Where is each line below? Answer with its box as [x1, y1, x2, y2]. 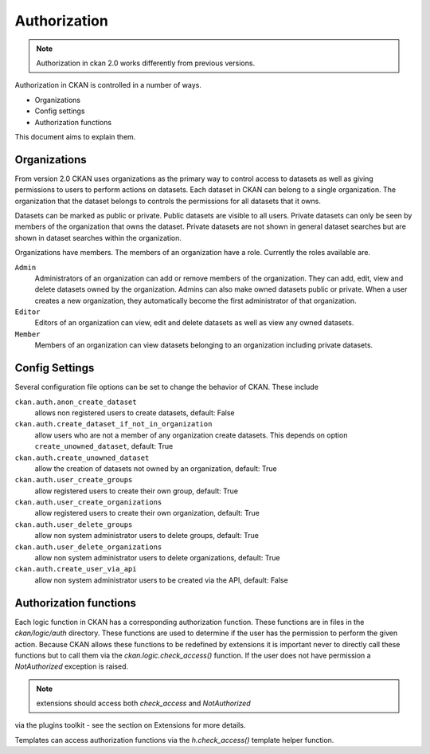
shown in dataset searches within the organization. [14, 233, 182, 242]
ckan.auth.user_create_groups [14, 475, 133, 485]
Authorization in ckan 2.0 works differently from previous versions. [36, 58, 255, 68]
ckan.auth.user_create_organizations [14, 498, 162, 507]
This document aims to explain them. [14, 132, 136, 141]
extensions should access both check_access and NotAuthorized [36, 698, 251, 709]
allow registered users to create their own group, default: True [34, 486, 239, 496]
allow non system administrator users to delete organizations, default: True [34, 553, 280, 563]
